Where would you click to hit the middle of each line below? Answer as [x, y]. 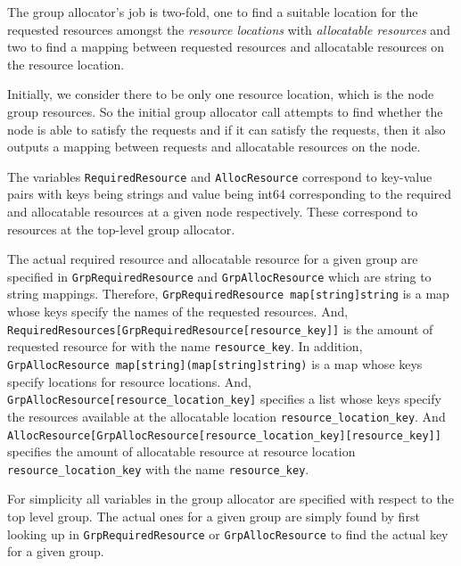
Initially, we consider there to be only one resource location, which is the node [221, 94]
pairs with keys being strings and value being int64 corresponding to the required [230, 194]
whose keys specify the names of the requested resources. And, [178, 312]
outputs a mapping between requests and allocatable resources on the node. [214, 147]
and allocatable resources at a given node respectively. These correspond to [213, 211]
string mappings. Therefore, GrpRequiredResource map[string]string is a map [228, 294]
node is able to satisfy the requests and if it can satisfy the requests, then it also [226, 129]
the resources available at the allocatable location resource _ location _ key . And [226, 416]
